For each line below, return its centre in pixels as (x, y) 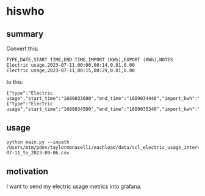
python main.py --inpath (38, 142)
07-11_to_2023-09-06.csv (38, 153)
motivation (27, 172)
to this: (15, 82)
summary (25, 34)
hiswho (25, 11)
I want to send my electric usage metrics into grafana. (74, 186)
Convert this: (23, 48)
